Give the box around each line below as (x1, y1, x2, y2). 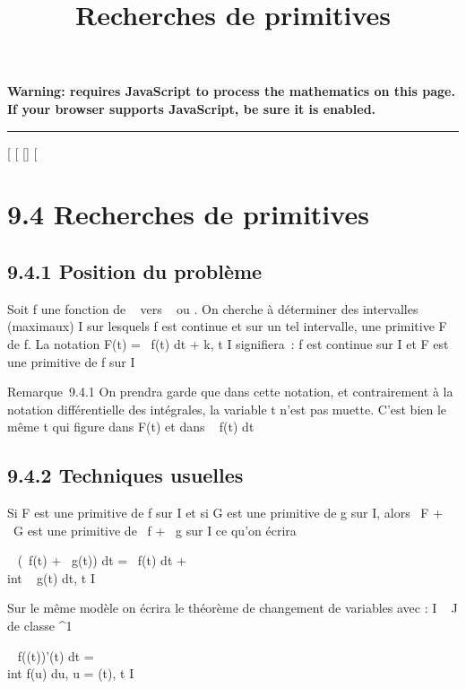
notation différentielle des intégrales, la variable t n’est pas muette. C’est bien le (7, 399, 447, 418)
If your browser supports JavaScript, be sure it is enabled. (7, 99, 376, 118)
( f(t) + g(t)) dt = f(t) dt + (17, 551, 186, 570)
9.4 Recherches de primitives (7, 196, 369, 232)
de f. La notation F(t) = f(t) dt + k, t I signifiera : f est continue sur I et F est (7, 334, 449, 353)
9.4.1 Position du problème (7, 257, 263, 284)
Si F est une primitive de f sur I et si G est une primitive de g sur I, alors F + (7, 503, 444, 522)
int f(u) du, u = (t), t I (7, 664, 134, 683)
